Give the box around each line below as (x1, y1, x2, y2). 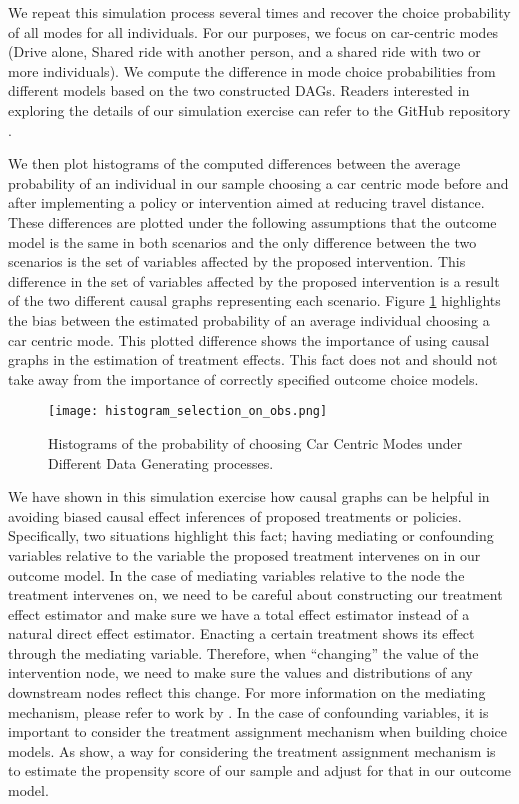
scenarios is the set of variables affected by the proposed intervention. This (8, 251, 466, 272)
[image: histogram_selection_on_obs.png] (48, 404, 328, 419)
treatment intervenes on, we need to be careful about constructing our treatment (8, 584, 503, 605)
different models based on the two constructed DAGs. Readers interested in (8, 80, 470, 101)
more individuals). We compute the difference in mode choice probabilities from (8, 60, 496, 81)
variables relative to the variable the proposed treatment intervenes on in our (8, 544, 481, 565)
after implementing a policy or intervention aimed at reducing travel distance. (8, 192, 485, 213)
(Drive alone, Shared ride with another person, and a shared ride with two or (8, 41, 481, 62)
